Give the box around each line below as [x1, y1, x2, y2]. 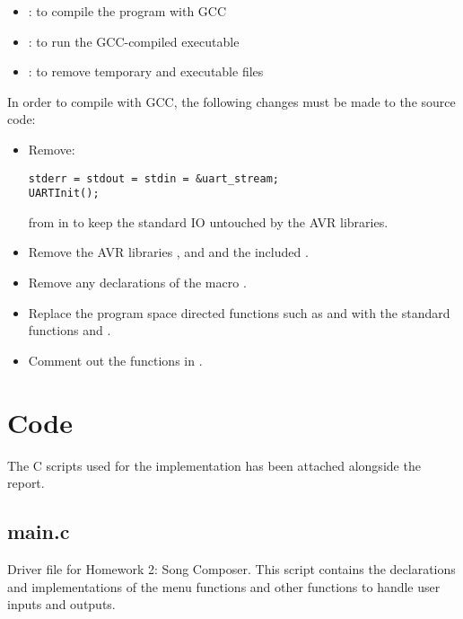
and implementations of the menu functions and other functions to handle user [7, 577, 441, 596]
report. [7, 473, 45, 492]
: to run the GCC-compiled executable [28, 31, 240, 50]
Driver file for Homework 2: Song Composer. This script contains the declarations [7, 559, 456, 578]
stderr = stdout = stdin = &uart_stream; [28, 172, 279, 185]
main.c [7, 517, 70, 545]
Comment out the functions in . [28, 350, 203, 369]
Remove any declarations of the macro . [28, 273, 247, 292]
